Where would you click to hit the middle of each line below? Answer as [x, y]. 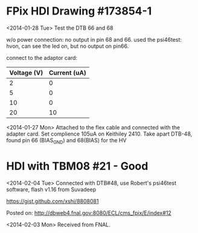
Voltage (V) [26, 73]
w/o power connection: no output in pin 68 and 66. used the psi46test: [94, 39]
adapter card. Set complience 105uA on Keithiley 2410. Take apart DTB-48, [99, 134]
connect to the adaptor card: [42, 57]
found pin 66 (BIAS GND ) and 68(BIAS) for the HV [66, 141]
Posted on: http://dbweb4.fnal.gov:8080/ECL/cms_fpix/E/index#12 [89, 212]
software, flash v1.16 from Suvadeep [51, 189]
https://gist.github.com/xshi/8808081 [53, 201]
